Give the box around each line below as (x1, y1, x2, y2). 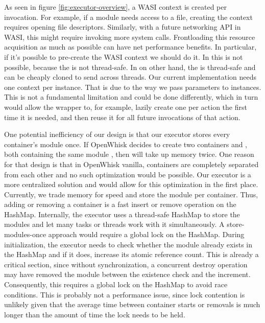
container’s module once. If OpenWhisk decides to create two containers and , (4, 139, 248, 149)
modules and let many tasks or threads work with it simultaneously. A (4, 219, 225, 229)
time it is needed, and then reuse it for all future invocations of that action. (4, 111, 240, 122)
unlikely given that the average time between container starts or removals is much (4, 299, 260, 310)
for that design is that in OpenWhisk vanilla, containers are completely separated (4, 158, 259, 169)
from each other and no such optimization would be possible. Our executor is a (4, 169, 251, 179)
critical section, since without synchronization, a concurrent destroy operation (4, 259, 248, 269)
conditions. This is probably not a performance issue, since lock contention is (4, 289, 245, 299)
